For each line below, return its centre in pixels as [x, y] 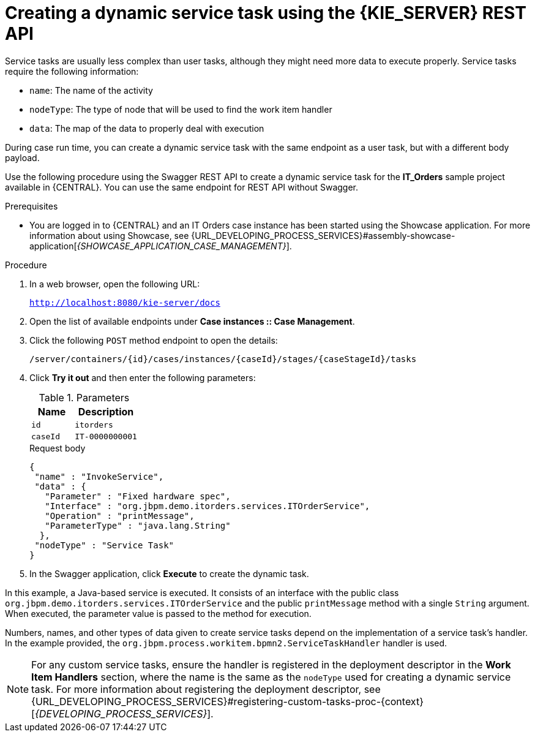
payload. [22, 157]
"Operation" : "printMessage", [120, 516]
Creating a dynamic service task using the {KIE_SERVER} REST [266, 13]
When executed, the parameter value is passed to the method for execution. [158, 613]
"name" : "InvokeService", [99, 476]
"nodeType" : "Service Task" [104, 545]
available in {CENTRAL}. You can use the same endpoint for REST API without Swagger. [182, 187]
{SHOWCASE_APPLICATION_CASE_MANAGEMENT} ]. [184, 246]
